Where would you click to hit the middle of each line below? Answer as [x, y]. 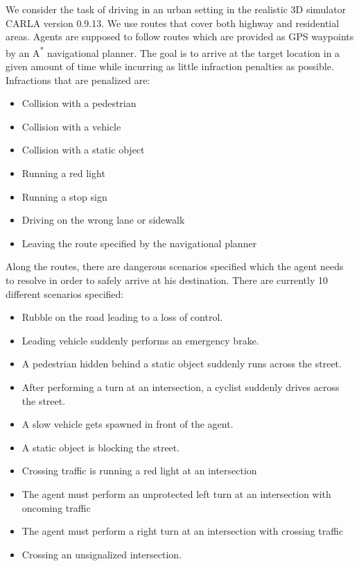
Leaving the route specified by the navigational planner [139, 243]
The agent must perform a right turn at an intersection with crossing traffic [183, 531]
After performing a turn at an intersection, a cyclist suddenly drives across [181, 386]
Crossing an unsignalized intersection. [102, 554]
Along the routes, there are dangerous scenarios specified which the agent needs [175, 266]
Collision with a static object [83, 150]
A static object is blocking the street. [101, 447]
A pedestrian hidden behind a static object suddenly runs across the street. [182, 364]
